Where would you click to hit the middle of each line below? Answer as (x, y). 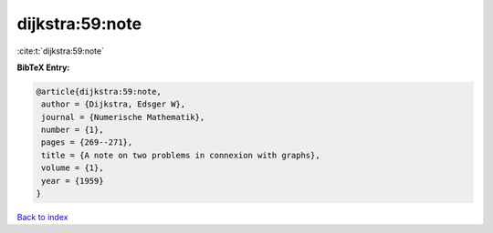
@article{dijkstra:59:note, (99, 91)
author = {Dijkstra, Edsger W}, (114, 104)
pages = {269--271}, (87, 142)
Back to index (42, 218)
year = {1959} (73, 181)
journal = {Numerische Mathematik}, (123, 117)
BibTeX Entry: (43, 67)
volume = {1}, (73, 168)
